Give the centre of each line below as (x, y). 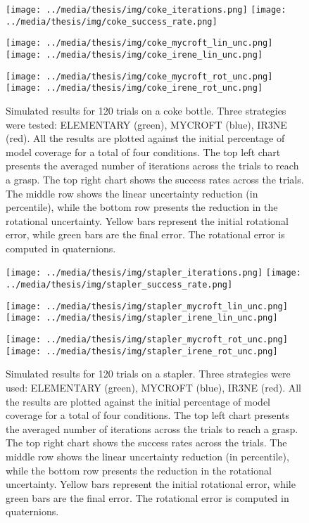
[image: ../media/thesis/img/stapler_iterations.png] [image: (153, 273)
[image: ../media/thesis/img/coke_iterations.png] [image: (146, 10)
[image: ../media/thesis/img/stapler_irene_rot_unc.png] (142, 351)
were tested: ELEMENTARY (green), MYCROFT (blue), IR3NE (146, 124)
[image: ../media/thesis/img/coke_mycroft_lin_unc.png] (139, 43)
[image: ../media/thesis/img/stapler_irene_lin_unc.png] (142, 318)
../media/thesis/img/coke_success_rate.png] (112, 21)
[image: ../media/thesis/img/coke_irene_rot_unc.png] (134, 88)
